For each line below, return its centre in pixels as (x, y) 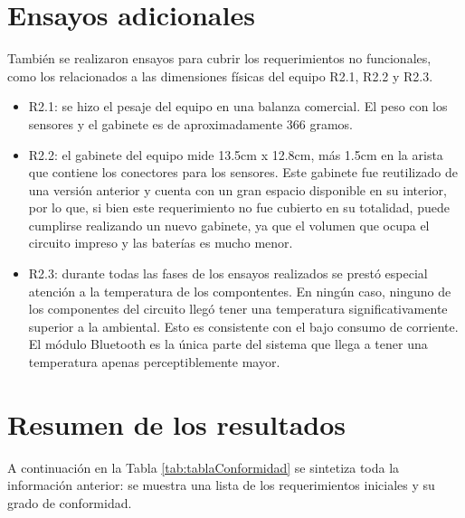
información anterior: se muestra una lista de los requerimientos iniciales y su (221, 485)
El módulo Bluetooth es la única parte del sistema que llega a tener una (228, 344)
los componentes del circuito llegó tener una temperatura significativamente (238, 309)
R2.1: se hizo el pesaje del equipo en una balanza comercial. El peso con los (238, 106)
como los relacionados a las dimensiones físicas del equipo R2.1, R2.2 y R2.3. (220, 75)
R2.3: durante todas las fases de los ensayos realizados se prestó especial (228, 273)
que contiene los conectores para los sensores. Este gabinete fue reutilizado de (243, 172)
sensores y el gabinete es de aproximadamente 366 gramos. (191, 123)
